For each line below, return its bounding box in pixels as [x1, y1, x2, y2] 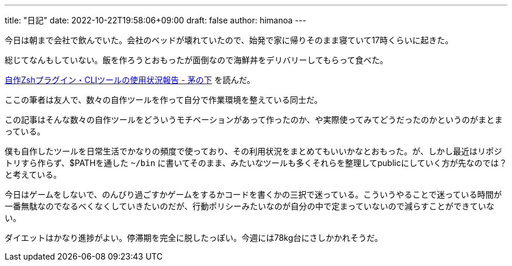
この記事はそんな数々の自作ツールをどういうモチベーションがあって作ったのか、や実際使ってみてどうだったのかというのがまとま [5, 115, 503, 125]
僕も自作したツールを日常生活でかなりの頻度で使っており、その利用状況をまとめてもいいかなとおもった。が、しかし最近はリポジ [5, 146, 503, 156]
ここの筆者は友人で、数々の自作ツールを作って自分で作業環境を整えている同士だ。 [5, 95, 323, 105]
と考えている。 [5, 170, 62, 179]
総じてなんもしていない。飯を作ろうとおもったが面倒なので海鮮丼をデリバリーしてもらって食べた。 [5, 55, 388, 65]
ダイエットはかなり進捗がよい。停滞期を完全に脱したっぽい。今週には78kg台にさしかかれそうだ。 [5, 233, 383, 243]
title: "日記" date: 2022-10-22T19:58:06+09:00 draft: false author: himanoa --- [5, 15, 306, 25]
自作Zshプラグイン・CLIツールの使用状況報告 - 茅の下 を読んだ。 [5, 75, 255, 85]
